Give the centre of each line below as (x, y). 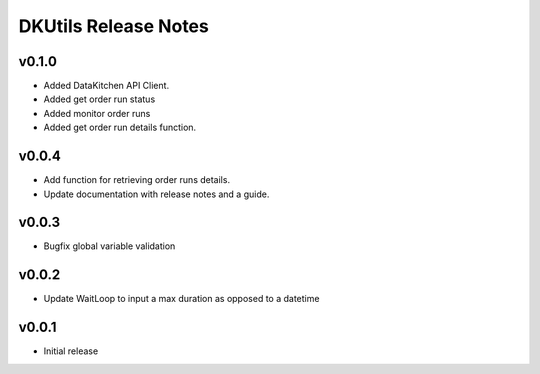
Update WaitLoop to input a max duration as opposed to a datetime (181, 299)
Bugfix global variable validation (109, 246)
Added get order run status (99, 99)
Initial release (71, 351)
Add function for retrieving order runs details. (136, 180)
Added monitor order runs (97, 113)
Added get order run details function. (120, 127)
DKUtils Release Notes (113, 26)
